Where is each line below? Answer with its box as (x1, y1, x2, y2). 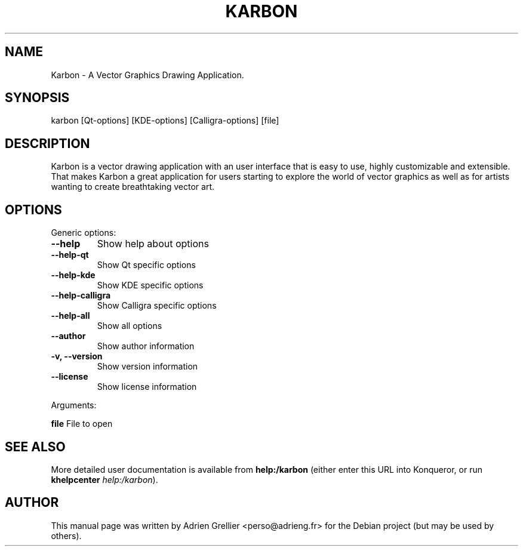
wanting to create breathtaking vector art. (51, 181, 215, 192)
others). (51, 530, 82, 541)
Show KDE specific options (97, 280, 204, 291)
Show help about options (97, 238, 209, 250)
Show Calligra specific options (97, 300, 217, 311)
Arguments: (51, 400, 97, 411)
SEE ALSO (5, 439, 66, 454)
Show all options (97, 321, 162, 331)
